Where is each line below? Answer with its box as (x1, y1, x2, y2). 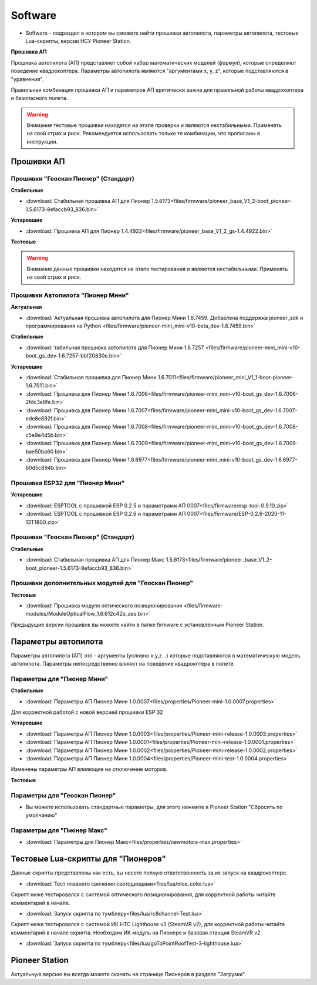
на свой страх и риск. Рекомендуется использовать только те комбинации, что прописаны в (26, 130, 261, 137)
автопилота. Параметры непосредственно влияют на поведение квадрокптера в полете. (11, 660, 235, 667)
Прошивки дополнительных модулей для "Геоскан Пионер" (11, 579, 194, 587)
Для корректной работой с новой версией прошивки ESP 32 (11, 709, 164, 716)
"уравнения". (11, 75, 44, 82)
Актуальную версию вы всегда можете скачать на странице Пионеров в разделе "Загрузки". (11, 971, 247, 978)
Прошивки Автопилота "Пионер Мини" (11, 291, 129, 299)
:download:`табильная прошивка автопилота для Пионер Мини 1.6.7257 (25, 344, 204, 351)
